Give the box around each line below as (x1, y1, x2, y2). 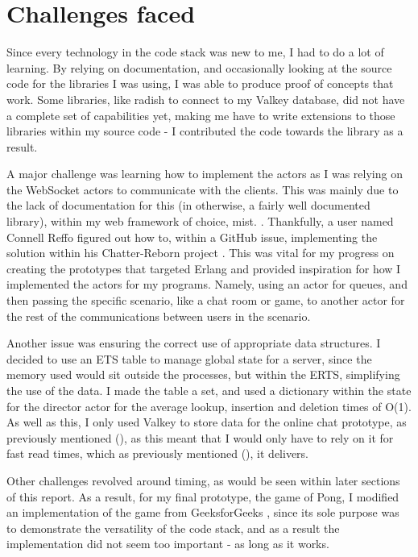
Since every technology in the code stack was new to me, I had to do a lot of (6, 44, 384, 60)
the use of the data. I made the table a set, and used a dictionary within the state (6, 382, 412, 398)
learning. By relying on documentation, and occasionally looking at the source (6, 59, 392, 76)
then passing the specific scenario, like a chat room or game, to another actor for (6, 292, 405, 309)
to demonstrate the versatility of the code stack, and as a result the (6, 519, 340, 536)
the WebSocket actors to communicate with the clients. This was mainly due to (6, 181, 399, 197)
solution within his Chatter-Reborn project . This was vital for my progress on (6, 244, 395, 261)
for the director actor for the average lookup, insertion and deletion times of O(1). (6, 397, 412, 414)
